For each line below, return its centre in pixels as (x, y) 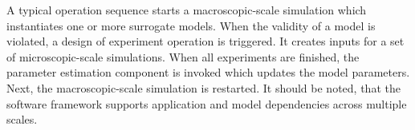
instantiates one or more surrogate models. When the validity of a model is (191, 25)
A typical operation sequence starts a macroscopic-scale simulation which (187, 10)
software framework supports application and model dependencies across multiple (207, 103)
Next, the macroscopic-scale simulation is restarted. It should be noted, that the (203, 87)
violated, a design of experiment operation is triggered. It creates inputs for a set (205, 41)
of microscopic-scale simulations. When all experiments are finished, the (183, 56)
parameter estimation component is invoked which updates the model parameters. (208, 72)
